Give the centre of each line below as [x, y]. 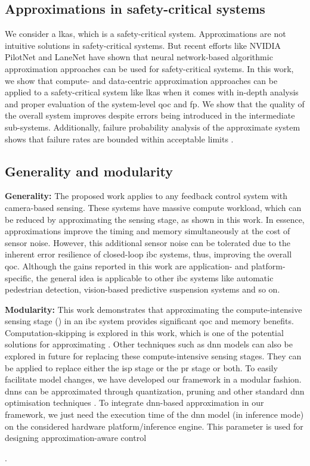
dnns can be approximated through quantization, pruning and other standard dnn [155, 391]
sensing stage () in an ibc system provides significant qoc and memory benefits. [149, 321]
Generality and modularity [89, 171]
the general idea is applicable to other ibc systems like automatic [155, 277]
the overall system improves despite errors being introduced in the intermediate [150, 115]
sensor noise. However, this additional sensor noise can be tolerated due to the [148, 242]
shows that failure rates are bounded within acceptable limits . [119, 139]
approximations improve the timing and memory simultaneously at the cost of [148, 231]
